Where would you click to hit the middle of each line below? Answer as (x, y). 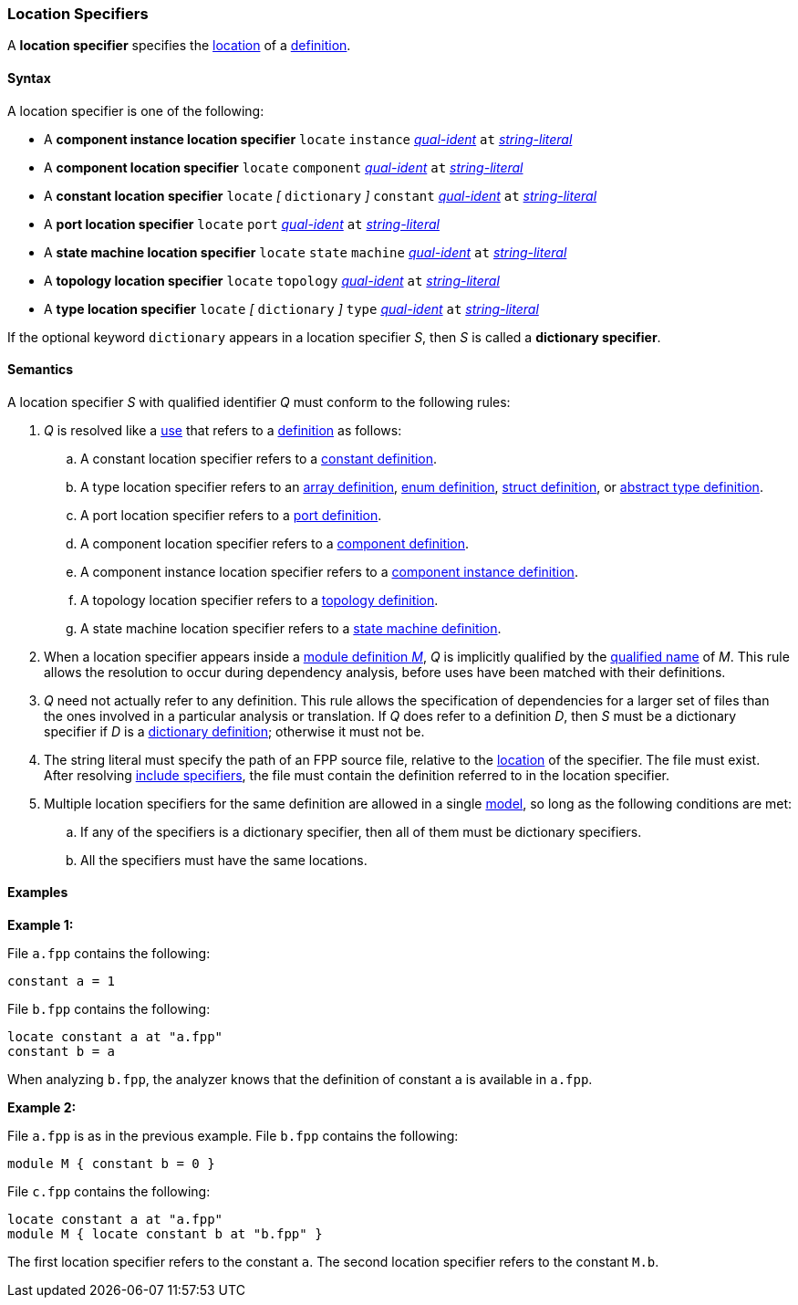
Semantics (41, 370)
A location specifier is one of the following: (136, 110)
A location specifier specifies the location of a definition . (179, 46)
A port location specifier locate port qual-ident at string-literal (242, 224)
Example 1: (41, 925)
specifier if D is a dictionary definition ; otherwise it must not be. (234, 731)
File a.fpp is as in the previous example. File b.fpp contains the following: (233, 1136)
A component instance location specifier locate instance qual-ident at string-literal (308, 139)
